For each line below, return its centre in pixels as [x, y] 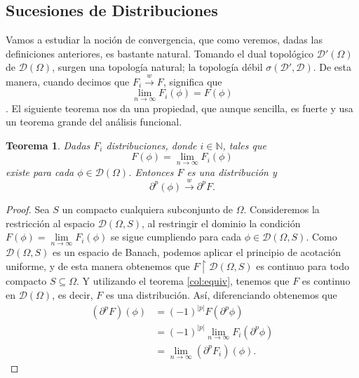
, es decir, [73, 295]
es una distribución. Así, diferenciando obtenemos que [221, 295]
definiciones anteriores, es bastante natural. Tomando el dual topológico [160, 53]
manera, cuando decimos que [68, 81]
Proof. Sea [28, 209]
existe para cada [40, 171]
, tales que [244, 145]
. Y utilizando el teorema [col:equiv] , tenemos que [183, 281]
